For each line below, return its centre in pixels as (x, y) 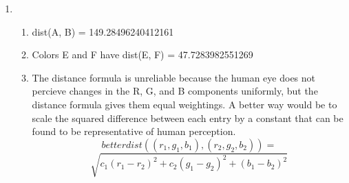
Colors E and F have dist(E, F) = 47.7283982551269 (142, 54)
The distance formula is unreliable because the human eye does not (174, 77)
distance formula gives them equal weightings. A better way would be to (184, 104)
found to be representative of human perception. (134, 131)
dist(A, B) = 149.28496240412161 (103, 31)
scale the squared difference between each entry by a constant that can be (188, 118)
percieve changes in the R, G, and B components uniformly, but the (175, 91)
